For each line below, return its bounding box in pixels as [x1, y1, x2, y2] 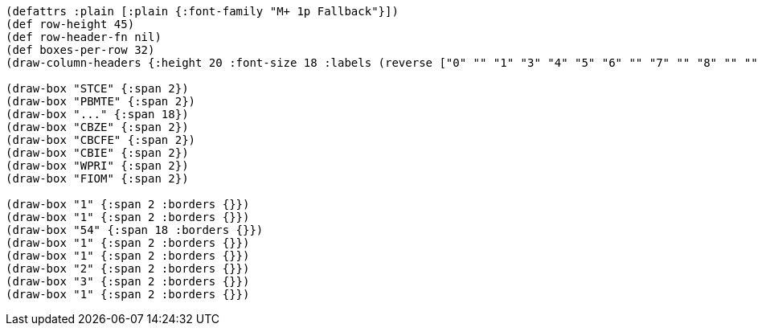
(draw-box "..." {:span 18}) [6, 108, 189, 121]
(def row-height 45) [6, 18, 135, 31]
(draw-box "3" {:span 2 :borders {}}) [6, 275, 250, 288]
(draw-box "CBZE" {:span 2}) [6, 121, 189, 133]
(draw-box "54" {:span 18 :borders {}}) [6, 223, 264, 236]
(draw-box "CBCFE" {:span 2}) [6, 133, 196, 146]
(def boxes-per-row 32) [6, 43, 155, 56]
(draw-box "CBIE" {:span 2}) [6, 146, 189, 159]
